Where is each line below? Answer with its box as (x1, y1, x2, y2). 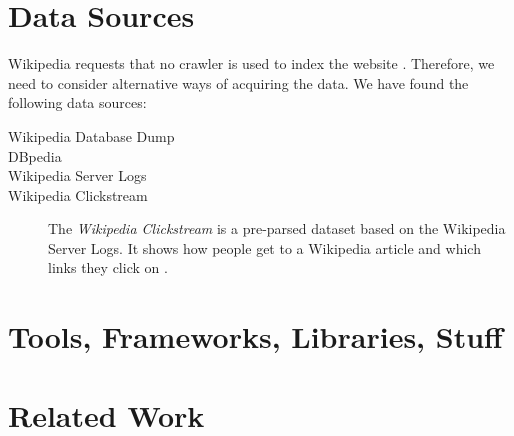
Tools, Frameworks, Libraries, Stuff (8, 316, 503, 357)
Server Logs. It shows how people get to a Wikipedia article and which (48, 237, 481, 258)
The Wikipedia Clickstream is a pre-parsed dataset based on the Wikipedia (48, 218, 506, 239)
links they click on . (48, 257, 168, 278)
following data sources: (8, 92, 147, 113)
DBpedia (8, 145, 62, 166)
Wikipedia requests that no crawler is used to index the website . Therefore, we (8, 53, 495, 74)
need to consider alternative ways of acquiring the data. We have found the (8, 72, 469, 93)
